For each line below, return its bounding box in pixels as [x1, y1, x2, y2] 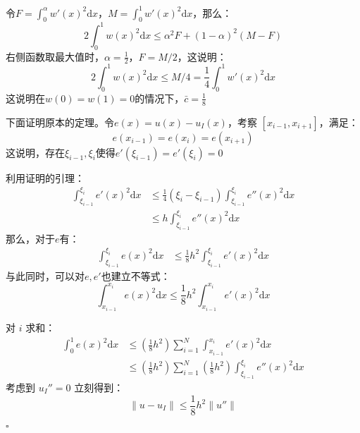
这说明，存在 [6, 145, 65, 159]
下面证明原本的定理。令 [6, 114, 114, 129]
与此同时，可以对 [6, 268, 85, 283]
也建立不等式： [101, 268, 170, 283]
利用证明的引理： [6, 170, 85, 185]
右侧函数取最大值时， [6, 49, 104, 63]
